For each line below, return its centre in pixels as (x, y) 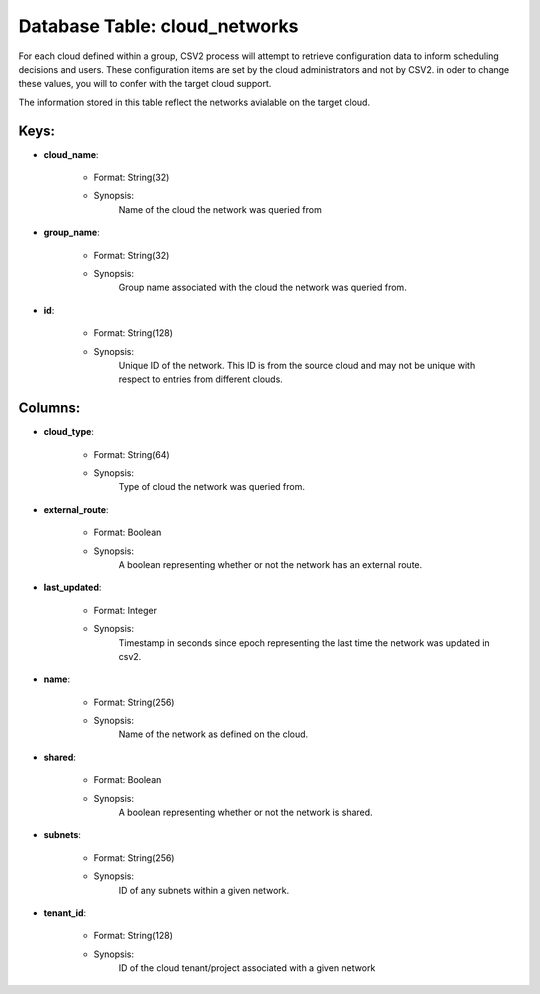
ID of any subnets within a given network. (204, 890)
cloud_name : (71, 154)
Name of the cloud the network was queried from (220, 209)
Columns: (49, 408)
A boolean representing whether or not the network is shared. (246, 812)
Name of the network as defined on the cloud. (213, 734)
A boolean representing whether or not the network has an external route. (270, 564)
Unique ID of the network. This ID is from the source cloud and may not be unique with (297, 365)
